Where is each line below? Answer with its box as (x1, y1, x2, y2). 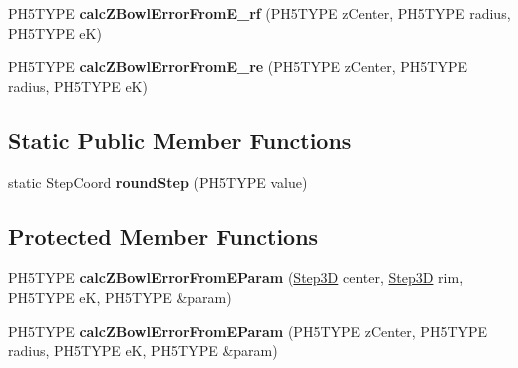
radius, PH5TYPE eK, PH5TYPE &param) (8, 340, 278, 361)
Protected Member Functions (8, 220, 319, 251)
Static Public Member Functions (8, 124, 352, 155)
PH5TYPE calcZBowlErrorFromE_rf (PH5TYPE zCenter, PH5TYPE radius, (8, 3, 511, 23)
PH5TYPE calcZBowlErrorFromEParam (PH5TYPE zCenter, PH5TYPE (8, 320, 488, 341)
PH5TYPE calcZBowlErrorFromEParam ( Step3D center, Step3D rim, (8, 267, 464, 288)
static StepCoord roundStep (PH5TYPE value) (8, 171, 308, 192)
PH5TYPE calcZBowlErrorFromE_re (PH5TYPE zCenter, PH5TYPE (8, 56, 467, 77)
